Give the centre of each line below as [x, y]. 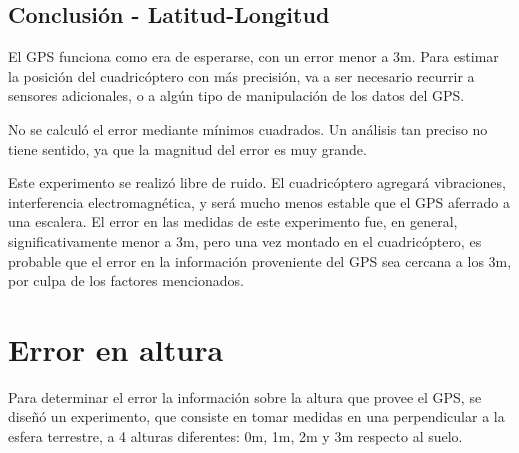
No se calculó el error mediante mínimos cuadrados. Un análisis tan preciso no [248, 128]
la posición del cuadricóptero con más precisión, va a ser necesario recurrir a [241, 75]
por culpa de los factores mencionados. [126, 280]
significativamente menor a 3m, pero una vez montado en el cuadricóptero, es [245, 240]
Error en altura [116, 348]
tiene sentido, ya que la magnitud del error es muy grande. [187, 148]
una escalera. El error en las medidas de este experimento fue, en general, [233, 221]
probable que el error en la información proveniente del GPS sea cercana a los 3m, [260, 260]
